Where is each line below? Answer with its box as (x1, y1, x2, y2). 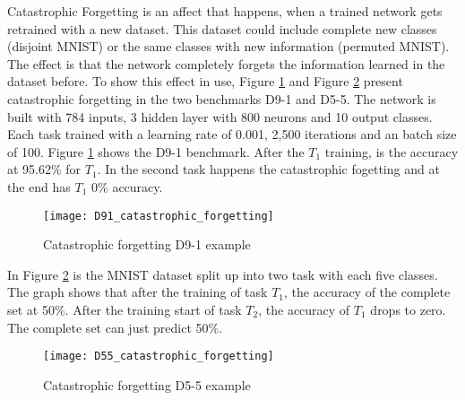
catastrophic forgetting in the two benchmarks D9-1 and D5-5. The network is (7, 89, 436, 108)
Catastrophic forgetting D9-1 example (43, 235, 251, 254)
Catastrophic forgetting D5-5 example (43, 375, 251, 394)
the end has (7, 177, 71, 196)
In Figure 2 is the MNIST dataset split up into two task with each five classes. (7, 265, 438, 283)
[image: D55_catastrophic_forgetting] (43, 350, 274, 363)
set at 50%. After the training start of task (7, 300, 242, 318)
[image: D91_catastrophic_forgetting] (43, 209, 274, 222)
